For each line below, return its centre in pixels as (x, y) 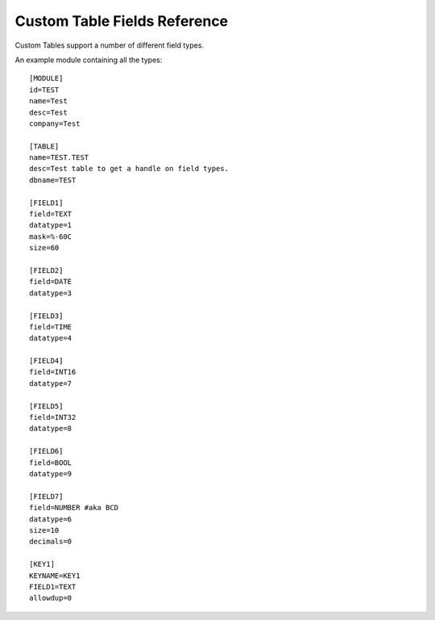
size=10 (44, 530)
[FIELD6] (46, 451)
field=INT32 (53, 417)
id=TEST (44, 90)
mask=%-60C (51, 237)
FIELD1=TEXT (53, 586)
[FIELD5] (46, 406)
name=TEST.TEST (59, 158)
